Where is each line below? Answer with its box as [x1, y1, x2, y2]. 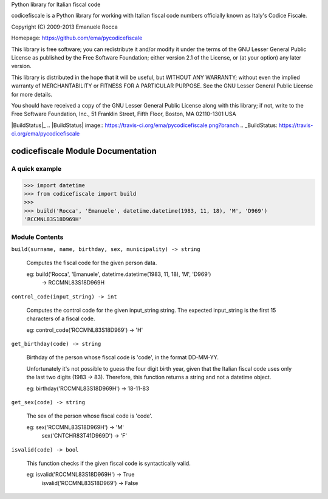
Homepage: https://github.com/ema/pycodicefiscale [11, 34, 143, 42]
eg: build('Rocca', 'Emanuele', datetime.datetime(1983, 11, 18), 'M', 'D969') [26, 270, 211, 278]
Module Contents [11, 233, 64, 241]
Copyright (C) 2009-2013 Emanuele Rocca [11, 23, 118, 30]
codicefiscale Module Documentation [11, 146, 157, 156]
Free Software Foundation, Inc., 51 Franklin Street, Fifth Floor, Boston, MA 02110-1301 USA [11, 110, 236, 118]
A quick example [11, 164, 62, 173]
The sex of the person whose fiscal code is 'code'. [26, 412, 153, 419]
